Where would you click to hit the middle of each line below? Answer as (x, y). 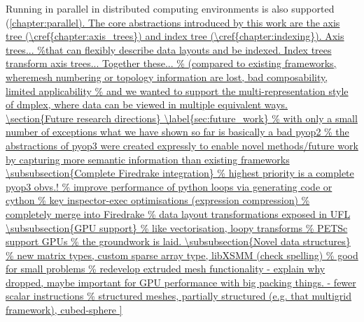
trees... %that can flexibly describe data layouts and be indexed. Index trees (169, 49)
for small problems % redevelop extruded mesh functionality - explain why (166, 269)
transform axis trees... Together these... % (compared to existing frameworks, (171, 63)
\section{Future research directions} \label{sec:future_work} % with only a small (182, 118)
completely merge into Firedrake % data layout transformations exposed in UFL (178, 213)
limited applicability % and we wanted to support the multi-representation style (177, 90)
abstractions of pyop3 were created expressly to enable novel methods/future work (182, 145)
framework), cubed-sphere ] (64, 310)
